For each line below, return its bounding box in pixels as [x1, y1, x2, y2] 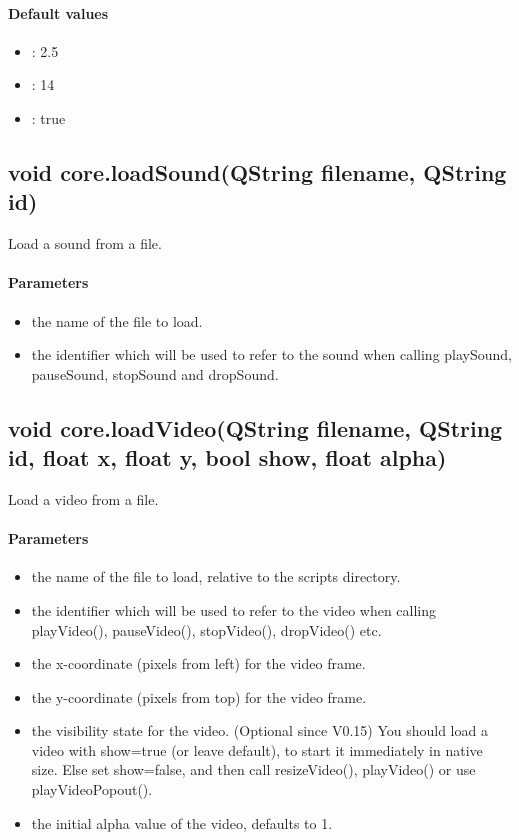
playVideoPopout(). [31, 779, 153, 800]
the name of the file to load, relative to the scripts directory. [31, 566, 401, 587]
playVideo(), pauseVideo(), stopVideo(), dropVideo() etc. [31, 619, 382, 640]
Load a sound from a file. [8, 233, 162, 254]
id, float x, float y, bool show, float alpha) [8, 442, 447, 473]
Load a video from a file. [8, 488, 159, 509]
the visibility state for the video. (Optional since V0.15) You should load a [31, 720, 488, 741]
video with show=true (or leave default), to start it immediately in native [31, 739, 483, 760]
